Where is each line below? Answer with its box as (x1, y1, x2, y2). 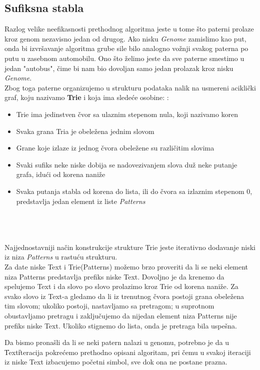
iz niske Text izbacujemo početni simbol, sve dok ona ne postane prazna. (4, 356, 227, 367)
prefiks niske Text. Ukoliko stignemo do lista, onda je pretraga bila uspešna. (4, 320, 237, 330)
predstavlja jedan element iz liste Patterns (16, 195, 145, 206)
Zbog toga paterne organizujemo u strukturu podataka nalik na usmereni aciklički (4, 82, 256, 92)
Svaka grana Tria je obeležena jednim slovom (16, 125, 154, 136)
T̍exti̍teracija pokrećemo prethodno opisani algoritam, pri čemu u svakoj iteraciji (4, 346, 251, 357)
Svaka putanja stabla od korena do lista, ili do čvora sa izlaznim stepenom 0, (16, 185, 252, 196)
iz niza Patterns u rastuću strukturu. (4, 251, 117, 262)
